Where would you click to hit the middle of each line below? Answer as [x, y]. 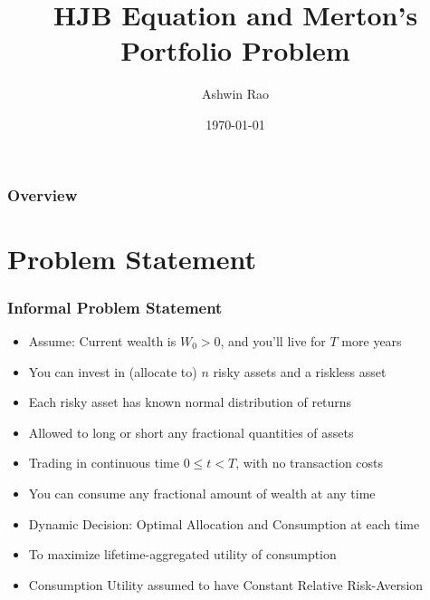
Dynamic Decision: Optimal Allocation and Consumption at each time [224, 523]
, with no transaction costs [310, 463]
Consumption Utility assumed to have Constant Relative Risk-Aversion [226, 584]
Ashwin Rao [235, 94]
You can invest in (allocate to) [113, 371]
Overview [43, 194]
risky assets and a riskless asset [300, 371]
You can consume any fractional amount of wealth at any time [202, 493]
